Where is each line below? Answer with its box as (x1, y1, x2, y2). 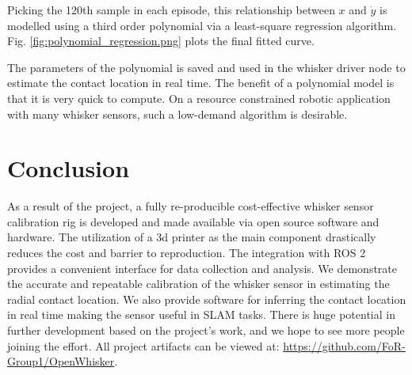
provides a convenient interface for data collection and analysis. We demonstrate (7, 259, 398, 276)
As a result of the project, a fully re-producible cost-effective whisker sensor (7, 198, 374, 214)
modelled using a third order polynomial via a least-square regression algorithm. (7, 17, 397, 33)
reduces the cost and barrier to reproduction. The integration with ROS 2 (7, 244, 366, 261)
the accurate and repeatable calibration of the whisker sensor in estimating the (7, 275, 390, 292)
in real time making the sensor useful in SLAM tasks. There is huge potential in (7, 306, 395, 323)
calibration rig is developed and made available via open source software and (7, 213, 380, 229)
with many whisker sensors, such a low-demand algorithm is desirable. (7, 105, 348, 122)
